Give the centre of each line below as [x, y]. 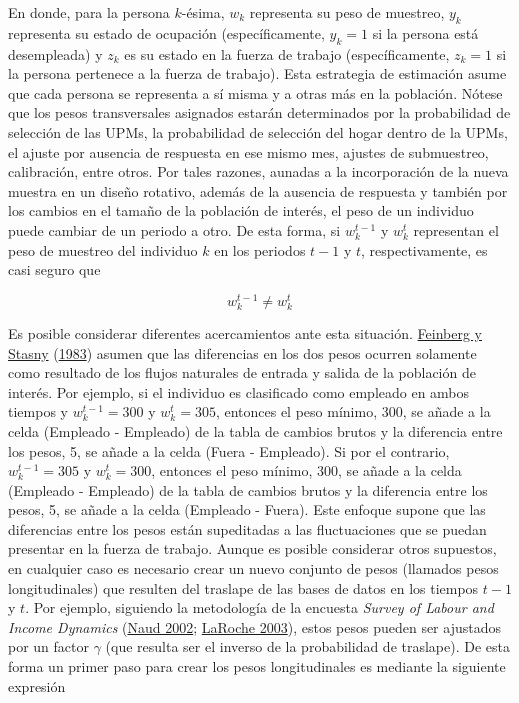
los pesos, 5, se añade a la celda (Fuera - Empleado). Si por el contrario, [229, 450]
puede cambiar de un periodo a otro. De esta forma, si [174, 229]
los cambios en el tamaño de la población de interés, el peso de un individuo [241, 210]
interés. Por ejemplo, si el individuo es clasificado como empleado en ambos [239, 391]
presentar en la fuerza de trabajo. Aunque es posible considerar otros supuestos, [252, 548]
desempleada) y [55, 53]
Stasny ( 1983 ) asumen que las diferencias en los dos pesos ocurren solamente [242, 352]
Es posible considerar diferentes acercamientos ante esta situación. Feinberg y [245, 332]
